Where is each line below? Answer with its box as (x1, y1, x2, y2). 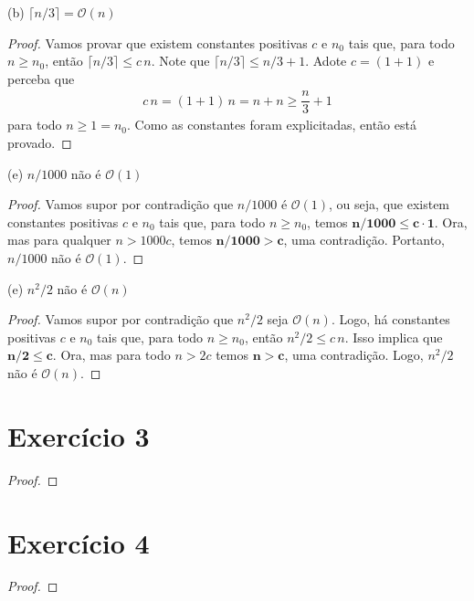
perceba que (7, 69, 75, 88)
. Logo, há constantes (331, 310, 450, 329)
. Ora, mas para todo (52, 345, 171, 364)
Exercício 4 (7, 523, 150, 561)
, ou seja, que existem (329, 195, 450, 214)
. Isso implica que (344, 327, 443, 346)
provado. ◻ (7, 133, 72, 153)
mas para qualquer (7, 230, 111, 249)
